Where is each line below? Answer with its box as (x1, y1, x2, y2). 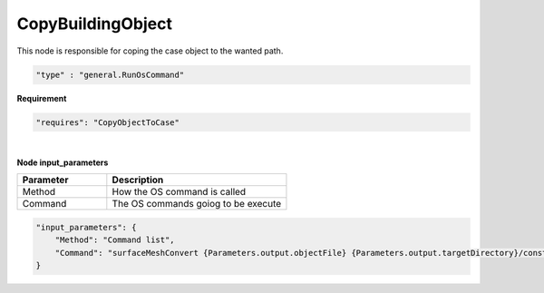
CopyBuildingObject (16, 14, 172, 34)
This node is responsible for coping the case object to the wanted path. (16, 45, 284, 56)
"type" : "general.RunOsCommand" (35, 69, 185, 80)
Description (112, 173, 164, 186)
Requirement (16, 93, 67, 103)
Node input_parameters (16, 157, 109, 168)
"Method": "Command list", (54, 235, 176, 245)
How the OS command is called (112, 186, 247, 199)
